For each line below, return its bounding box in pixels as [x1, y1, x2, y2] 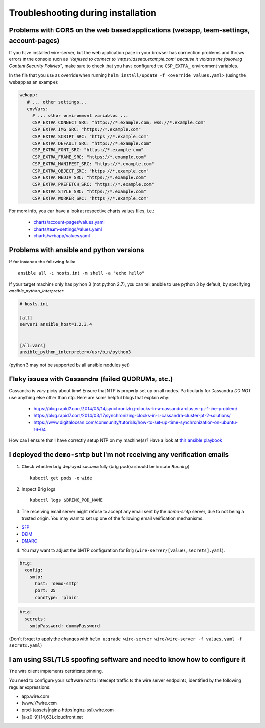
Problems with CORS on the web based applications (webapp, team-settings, [9, 26, 250, 34]
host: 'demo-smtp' [35, 581, 79, 586]
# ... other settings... [27, 99, 87, 105]
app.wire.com [21, 693, 49, 699]
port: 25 [35, 588, 56, 593]
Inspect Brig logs [21, 486, 56, 492]
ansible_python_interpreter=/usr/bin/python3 [19, 349, 131, 355]
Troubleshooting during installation [9, 7, 157, 18]
